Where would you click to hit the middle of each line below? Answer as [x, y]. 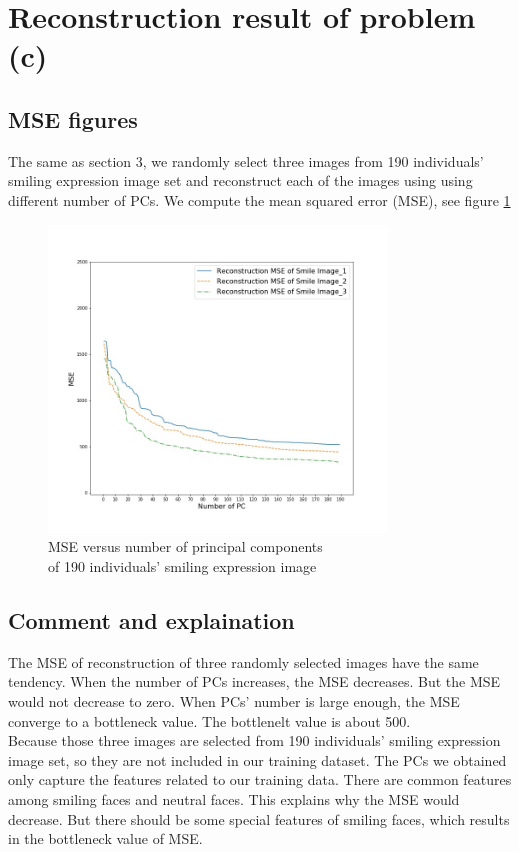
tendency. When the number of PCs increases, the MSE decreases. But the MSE [254, 681]
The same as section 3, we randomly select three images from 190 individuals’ [246, 160]
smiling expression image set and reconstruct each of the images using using [240, 180]
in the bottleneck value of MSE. [105, 838]
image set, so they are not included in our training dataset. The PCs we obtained [257, 759]
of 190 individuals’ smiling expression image [182, 566]
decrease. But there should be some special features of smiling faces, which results [259, 818]
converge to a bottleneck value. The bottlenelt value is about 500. [209, 720]
